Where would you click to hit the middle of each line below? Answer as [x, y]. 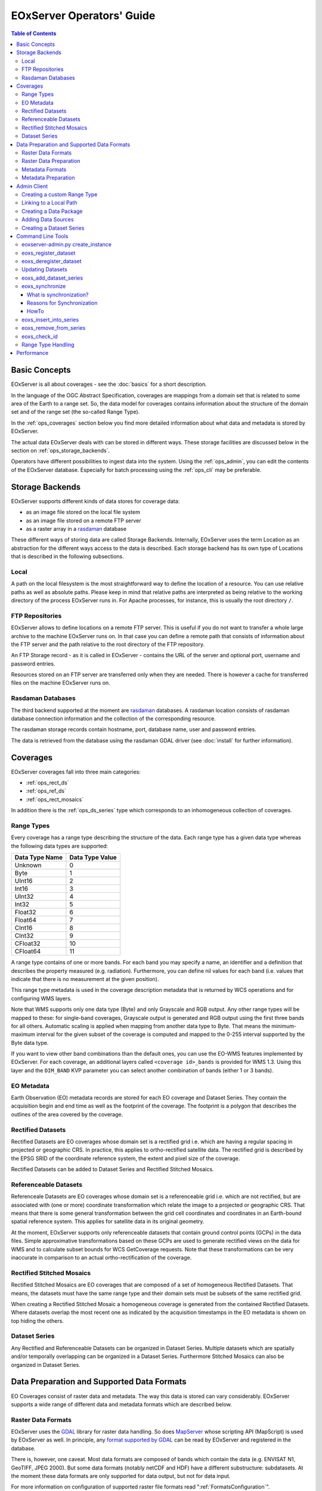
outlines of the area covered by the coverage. [67, 1114]
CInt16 [24, 928]
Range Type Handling [48, 345]
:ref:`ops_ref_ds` [46, 791]
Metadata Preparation [48, 178]
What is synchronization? [58, 295]
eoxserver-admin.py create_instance [66, 245]
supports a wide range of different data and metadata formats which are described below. [122, 1404]
